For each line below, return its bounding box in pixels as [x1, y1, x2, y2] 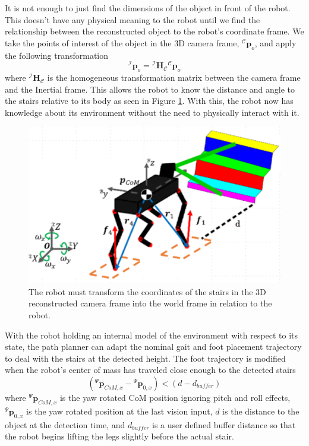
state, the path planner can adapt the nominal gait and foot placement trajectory [5, 340, 302, 353]
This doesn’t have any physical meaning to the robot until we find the [5, 13, 260, 26]
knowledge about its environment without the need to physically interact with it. [5, 106, 299, 118]
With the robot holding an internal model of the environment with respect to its [5, 328, 298, 341]
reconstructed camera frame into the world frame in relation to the [29, 297, 272, 309]
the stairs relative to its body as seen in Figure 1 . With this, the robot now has [5, 94, 294, 107]
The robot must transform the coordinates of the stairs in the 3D [29, 285, 266, 298]
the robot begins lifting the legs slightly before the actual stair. [5, 430, 234, 442]
